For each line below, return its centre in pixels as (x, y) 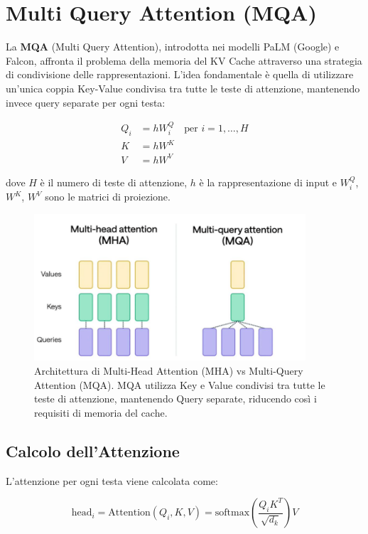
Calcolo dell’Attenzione (93, 450)
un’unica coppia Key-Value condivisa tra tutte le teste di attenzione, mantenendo (183, 88)
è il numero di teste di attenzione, (114, 182)
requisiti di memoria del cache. (101, 412)
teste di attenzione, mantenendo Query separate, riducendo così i (175, 399)
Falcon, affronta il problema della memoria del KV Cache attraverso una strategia (184, 60)
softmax (232, 513)
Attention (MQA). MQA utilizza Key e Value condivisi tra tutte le (180, 384)
